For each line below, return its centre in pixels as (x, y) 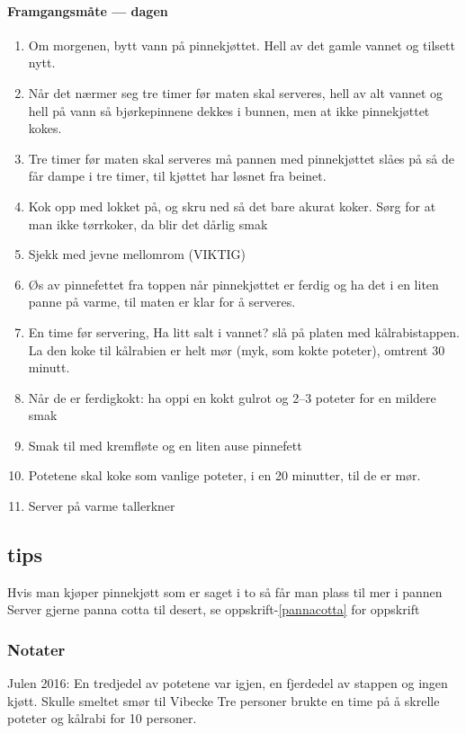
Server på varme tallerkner (102, 506)
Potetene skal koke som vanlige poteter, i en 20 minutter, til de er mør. (224, 475)
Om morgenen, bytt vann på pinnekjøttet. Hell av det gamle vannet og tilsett (242, 45)
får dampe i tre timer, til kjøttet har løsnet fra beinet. (177, 176)
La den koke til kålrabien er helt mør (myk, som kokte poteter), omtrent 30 (237, 349)
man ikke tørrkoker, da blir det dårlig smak (148, 223)
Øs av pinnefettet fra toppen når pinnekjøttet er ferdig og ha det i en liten (233, 284)
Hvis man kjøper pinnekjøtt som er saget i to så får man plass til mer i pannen (225, 591)
